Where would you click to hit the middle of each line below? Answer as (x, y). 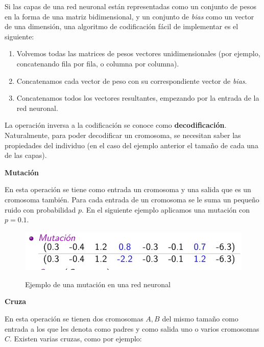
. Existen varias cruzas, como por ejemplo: (76, 339)
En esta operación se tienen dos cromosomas (74, 318)
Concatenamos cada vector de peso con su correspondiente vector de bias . (132, 80)
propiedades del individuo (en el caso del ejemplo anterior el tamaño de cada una (131, 145)
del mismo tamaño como (200, 318)
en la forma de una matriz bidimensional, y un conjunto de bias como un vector (129, 16)
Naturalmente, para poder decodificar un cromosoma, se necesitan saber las (123, 135)
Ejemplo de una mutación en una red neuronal (98, 284)
